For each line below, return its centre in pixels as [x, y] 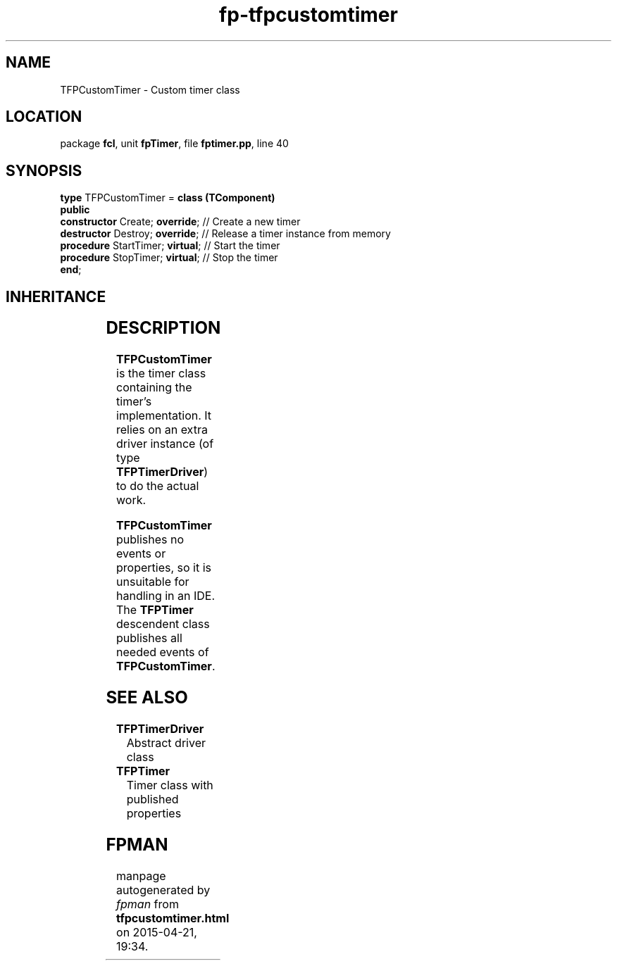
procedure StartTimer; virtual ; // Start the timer [170, 246]
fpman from [148, 904]
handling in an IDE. [166, 596]
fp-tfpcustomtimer [308, 15]
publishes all [149, 638]
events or [141, 554]
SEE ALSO [147, 697]
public [75, 210]
